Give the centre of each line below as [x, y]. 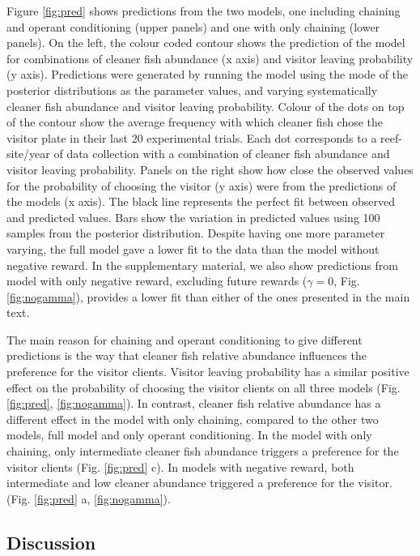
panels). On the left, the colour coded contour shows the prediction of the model [206, 43]
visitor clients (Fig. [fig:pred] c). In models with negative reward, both [180, 466]
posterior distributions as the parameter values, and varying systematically [192, 90]
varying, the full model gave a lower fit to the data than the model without [193, 248]
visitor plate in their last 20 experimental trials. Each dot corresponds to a [192, 137]
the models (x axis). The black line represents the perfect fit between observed [201, 201]
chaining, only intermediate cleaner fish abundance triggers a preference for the [203, 451]
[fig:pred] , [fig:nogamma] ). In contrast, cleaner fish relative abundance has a [194, 403]
